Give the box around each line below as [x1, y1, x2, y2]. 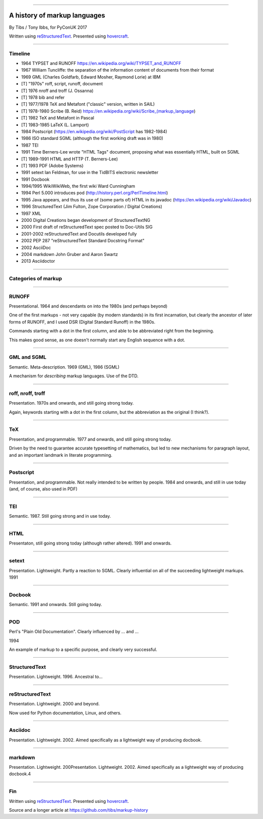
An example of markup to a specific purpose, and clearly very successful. [9, 646, 158, 653]
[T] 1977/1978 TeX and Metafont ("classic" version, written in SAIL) [21, 101, 155, 107]
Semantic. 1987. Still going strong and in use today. [9, 513, 112, 519]
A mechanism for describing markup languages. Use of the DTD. [9, 373, 139, 379]
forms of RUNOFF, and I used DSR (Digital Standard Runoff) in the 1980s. [9, 319, 155, 325]
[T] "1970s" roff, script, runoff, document [21, 81, 103, 87]
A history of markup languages [9, 11, 105, 19]
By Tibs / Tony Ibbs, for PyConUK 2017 [9, 24, 87, 30]
